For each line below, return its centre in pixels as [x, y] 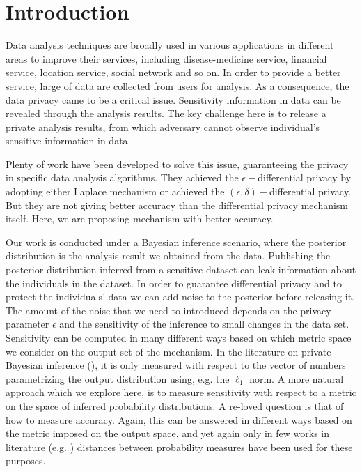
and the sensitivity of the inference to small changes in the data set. [204, 324]
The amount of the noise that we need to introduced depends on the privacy [168, 310]
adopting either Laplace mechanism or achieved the [115, 191]
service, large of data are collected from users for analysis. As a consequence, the [178, 85]
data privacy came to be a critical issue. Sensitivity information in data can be [173, 99]
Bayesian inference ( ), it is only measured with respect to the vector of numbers [176, 365]
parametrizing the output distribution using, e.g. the [118, 378]
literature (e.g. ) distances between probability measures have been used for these [179, 447]
